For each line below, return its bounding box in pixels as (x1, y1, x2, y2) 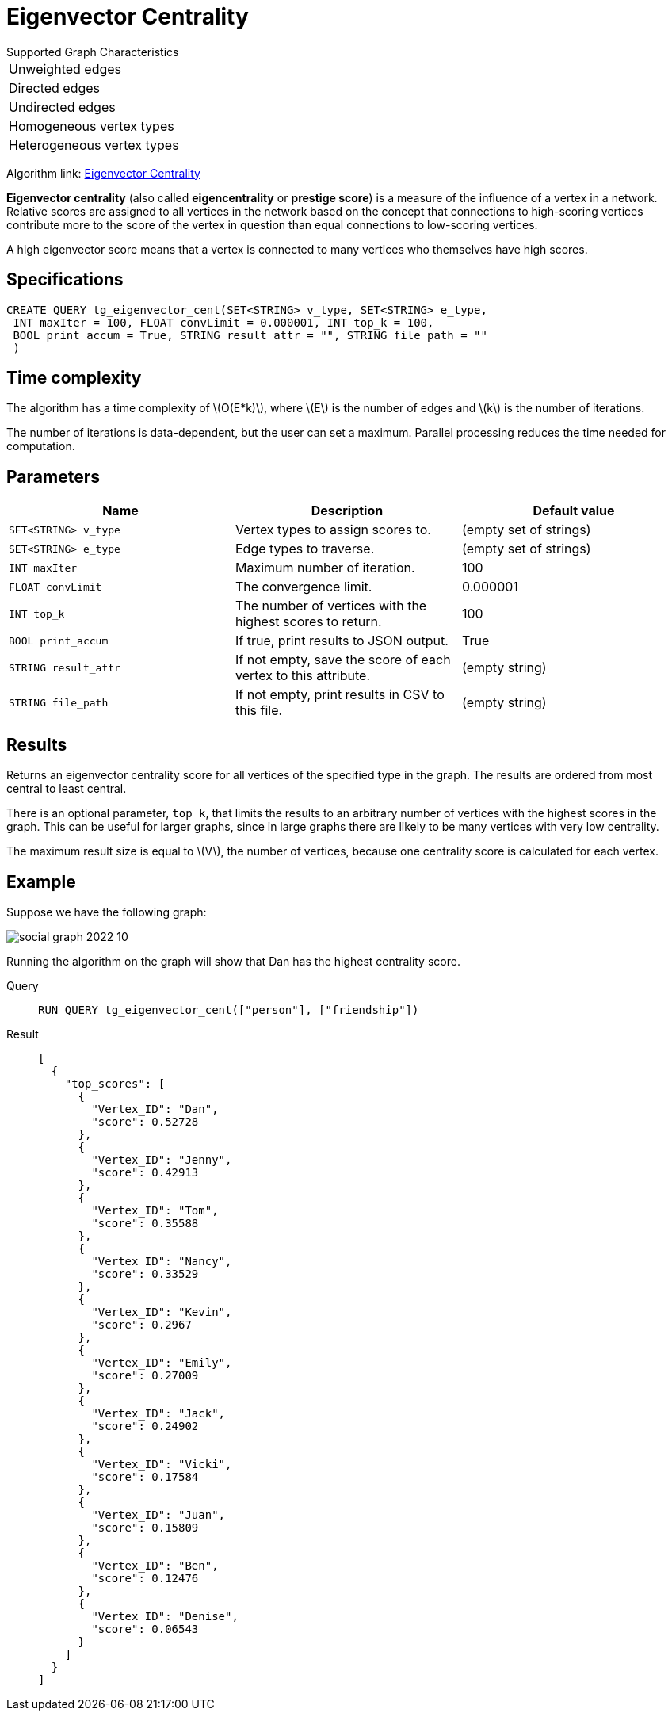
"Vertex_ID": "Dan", (91, 1102, 219, 1115)
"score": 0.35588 (91, 1216, 199, 1229)
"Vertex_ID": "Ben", (91, 1558, 219, 1572)
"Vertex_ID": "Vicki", (91, 1457, 232, 1470)
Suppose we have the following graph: (6, 904, 207, 919)
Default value (533, 503, 615, 519)
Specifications (6, 270, 124, 290)
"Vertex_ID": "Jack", (91, 1406, 226, 1420)
